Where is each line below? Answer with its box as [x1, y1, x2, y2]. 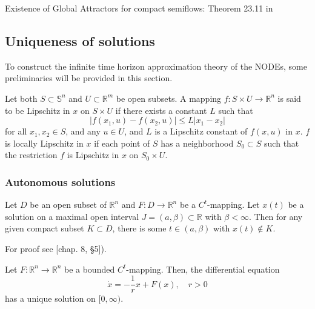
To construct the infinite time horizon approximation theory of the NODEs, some [5, 59, 307, 72]
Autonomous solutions [5, 174, 116, 189]
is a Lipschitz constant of [154, 125, 248, 138]
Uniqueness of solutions [5, 31, 155, 50]
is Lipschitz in [67, 148, 119, 161]
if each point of [94, 136, 150, 149]
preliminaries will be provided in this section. [5, 71, 173, 84]
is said [277, 91, 301, 104]
